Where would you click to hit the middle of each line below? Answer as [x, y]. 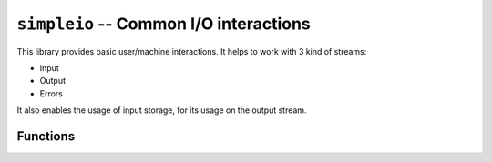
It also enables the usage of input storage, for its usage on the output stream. [162, 110]
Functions [46, 136]
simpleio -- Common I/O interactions [164, 24]
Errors [51, 93]
